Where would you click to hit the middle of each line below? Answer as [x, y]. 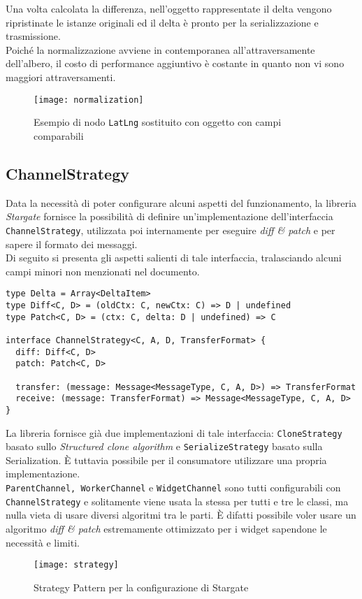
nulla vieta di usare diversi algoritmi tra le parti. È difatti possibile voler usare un [181, 515]
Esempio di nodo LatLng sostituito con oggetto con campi [158, 122]
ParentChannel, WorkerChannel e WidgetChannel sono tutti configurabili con [173, 488]
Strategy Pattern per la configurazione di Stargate [141, 587]
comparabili [59, 135]
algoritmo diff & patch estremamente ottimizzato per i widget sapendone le [166, 528]
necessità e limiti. [43, 542]
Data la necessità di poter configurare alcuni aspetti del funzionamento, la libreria [181, 202]
